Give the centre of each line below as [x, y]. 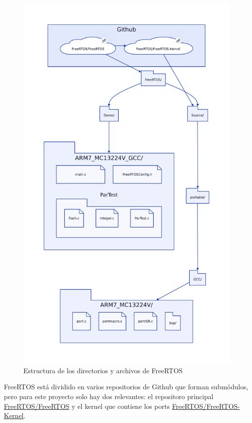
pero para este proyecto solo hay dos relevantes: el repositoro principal [109, 396]
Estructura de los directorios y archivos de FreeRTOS [103, 370]
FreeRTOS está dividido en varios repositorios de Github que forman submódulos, [126, 387]
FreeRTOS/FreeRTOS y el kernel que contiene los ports [87, 406]
